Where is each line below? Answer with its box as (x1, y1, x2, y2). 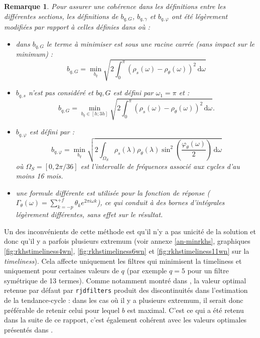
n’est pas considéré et (28, 87, 93, 98)
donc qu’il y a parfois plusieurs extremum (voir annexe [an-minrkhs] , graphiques (4, 236, 250, 246)
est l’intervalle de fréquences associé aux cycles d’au (80, 160, 240, 171)
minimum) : (16, 49, 53, 59)
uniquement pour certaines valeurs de (4, 265, 119, 276)
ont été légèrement (171, 11, 228, 21)
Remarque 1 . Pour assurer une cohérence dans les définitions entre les (4, 1, 226, 11)
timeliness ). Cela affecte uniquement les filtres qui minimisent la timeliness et (4, 255, 242, 266)
